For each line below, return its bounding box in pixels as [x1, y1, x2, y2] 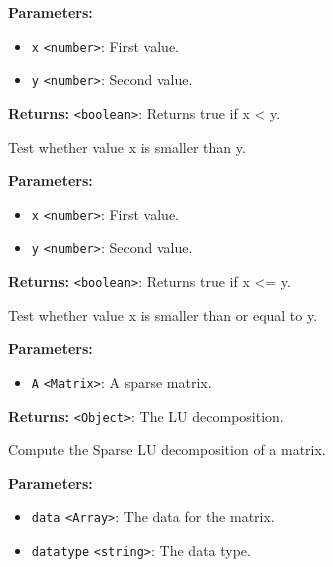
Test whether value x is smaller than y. [8, 136, 246, 157]
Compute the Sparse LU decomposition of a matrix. [8, 439, 326, 460]
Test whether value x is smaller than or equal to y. [8, 304, 318, 325]
